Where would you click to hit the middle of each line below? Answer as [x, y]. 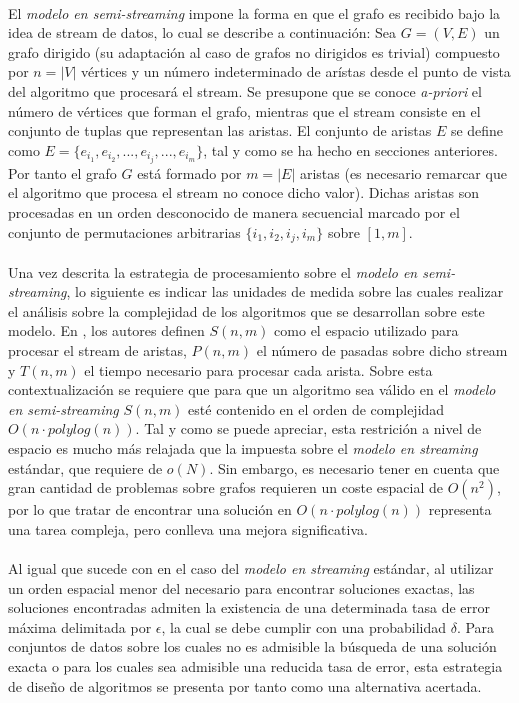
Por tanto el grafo [62, 172]
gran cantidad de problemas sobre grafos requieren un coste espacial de [225, 487]
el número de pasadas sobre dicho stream [382, 350]
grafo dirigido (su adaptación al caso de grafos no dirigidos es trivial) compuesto [254, 51]
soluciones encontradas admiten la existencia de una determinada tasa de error [249, 607]
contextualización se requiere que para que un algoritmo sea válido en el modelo [252, 389]
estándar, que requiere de [85, 467]
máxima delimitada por [80, 626]
